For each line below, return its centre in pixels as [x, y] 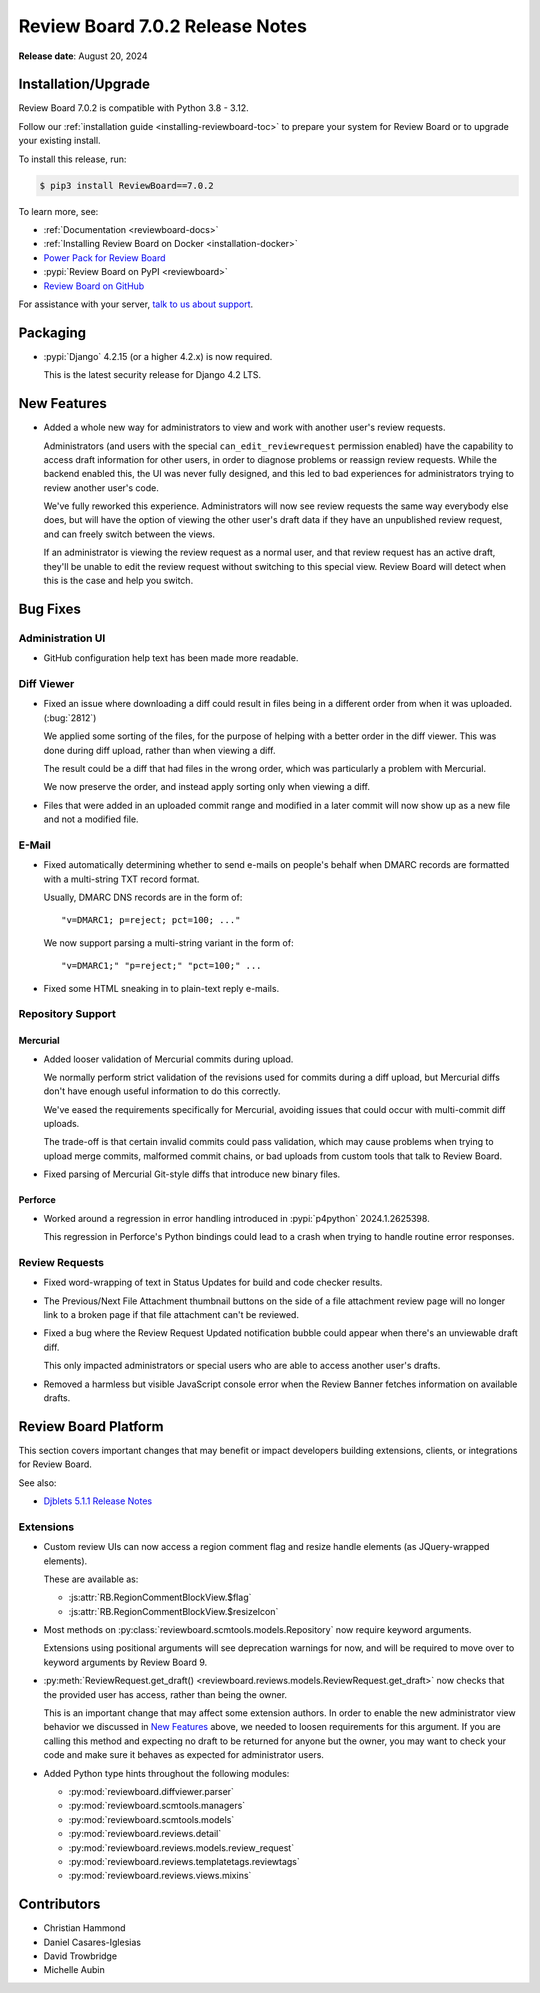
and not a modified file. [91, 819]
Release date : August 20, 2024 [83, 56]
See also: [37, 1482]
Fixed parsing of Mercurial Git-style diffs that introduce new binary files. [192, 1174]
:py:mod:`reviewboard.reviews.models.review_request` [181, 1847]
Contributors [59, 1904]
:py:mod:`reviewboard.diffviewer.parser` [151, 1791]
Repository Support [67, 1014]
